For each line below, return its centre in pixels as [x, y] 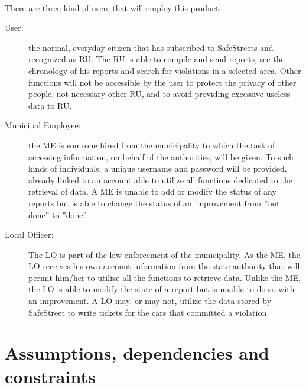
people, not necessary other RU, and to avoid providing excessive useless [159, 94]
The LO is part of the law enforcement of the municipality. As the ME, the [164, 254]
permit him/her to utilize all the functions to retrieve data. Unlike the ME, [165, 277]
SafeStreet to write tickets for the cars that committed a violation [148, 312]
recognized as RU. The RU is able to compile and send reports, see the [157, 59]
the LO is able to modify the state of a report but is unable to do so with [162, 289]
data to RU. [50, 105]
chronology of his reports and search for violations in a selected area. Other [165, 70]
